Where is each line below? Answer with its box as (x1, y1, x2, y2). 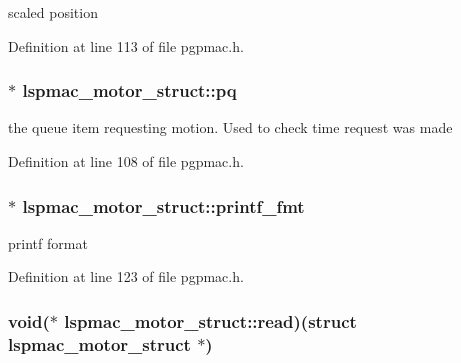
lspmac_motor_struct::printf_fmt (22, 193, 305, 218)
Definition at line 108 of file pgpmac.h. (8, 151, 244, 171)
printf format (8, 232, 88, 253)
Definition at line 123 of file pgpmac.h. (8, 266, 244, 287)
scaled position (8, 2, 98, 22)
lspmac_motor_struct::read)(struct (64, 308, 357, 333)
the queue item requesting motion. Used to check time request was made (8, 117, 453, 138)
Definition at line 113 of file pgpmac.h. (8, 35, 244, 56)
